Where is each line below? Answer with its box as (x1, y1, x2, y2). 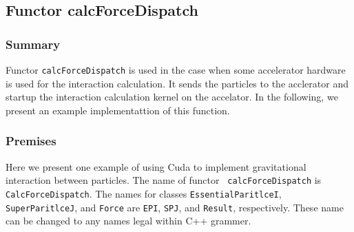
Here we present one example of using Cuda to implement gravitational (6, 159, 306, 173)
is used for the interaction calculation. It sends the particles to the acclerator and (6, 76, 348, 90)
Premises (6, 132, 56, 149)
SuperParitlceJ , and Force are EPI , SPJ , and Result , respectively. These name (6, 200, 344, 214)
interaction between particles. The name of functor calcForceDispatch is (6, 173, 322, 187)
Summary (6, 35, 61, 52)
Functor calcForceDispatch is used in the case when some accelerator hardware (6, 63, 346, 76)
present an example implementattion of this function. (6, 103, 230, 117)
